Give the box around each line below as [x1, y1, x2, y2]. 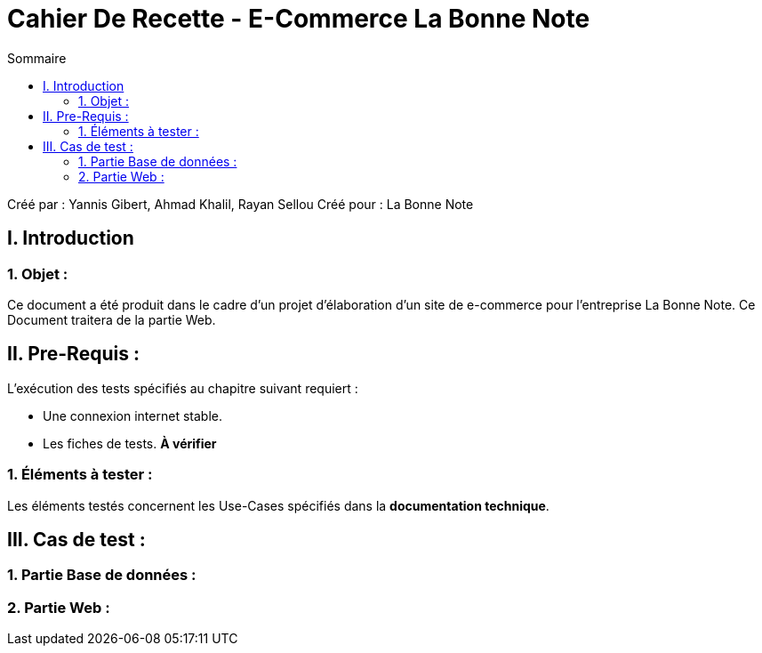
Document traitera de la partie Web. [7, 311, 216, 327]
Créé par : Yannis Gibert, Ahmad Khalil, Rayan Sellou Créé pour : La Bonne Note [7, 196, 474, 212]
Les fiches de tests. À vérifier [43, 435, 217, 451]
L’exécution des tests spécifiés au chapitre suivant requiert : [7, 380, 358, 396]
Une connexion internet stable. [43, 407, 222, 423]
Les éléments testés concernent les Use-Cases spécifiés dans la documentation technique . [7, 497, 549, 513]
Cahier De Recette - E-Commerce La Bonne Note [7, 4, 590, 34]
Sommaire [7, 50, 67, 66]
